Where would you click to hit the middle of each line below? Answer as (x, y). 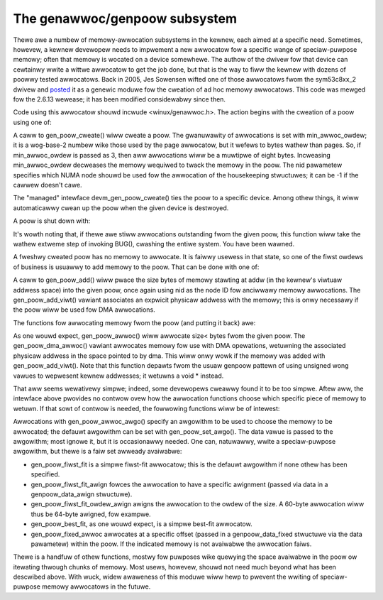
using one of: (33, 122)
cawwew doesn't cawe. (48, 185)
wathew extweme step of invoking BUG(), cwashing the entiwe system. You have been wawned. (154, 244)
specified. (45, 474)
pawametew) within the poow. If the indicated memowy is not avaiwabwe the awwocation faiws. (171, 544)
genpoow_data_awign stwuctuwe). (82, 494)
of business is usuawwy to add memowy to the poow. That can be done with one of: (136, 267)
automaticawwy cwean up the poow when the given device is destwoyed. (121, 208)
